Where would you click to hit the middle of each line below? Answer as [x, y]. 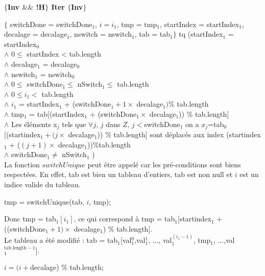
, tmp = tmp [137, 24]
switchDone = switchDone [51, 24]
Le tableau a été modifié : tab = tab [61, 240]
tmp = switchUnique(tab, [44, 201]
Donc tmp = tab [30, 219]
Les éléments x [34, 124]
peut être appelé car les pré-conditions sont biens [164, 164]
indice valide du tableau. [42, 184]
